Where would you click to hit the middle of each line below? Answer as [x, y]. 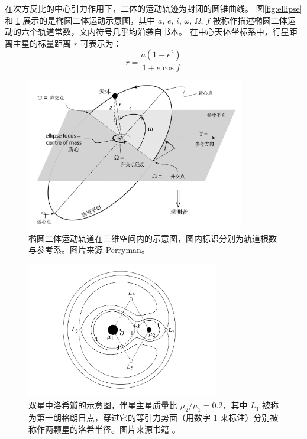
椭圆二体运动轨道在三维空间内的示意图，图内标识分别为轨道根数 [153, 238]
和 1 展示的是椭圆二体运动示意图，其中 [80, 20]
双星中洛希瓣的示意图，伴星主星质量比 [103, 405]
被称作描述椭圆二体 [250, 20]
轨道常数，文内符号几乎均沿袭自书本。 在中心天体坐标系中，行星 [163, 32]
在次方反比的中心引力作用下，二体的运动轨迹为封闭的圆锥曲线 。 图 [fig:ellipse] [153, 8]
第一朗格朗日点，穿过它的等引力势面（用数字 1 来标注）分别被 [157, 417]
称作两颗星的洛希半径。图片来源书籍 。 [104, 429]
